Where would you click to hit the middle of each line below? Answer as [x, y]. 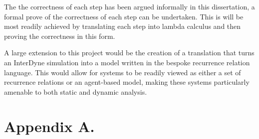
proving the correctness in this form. [60, 36]
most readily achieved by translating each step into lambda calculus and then [123, 26]
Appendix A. [49, 126]
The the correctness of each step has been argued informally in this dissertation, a [129, 6]
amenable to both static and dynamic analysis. [76, 91]
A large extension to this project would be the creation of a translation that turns [129, 53]
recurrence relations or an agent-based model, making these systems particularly [127, 82]
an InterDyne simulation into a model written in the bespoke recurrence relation [127, 62]
